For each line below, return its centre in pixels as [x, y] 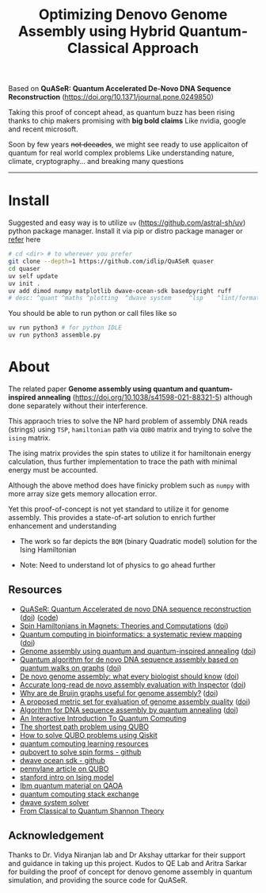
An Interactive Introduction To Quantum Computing [103, 718]
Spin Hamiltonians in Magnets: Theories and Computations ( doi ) [124, 625]
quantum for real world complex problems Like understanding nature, [122, 153]
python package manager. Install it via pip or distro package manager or [125, 231]
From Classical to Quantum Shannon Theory [92, 811]
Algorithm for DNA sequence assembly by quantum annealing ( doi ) [129, 709]
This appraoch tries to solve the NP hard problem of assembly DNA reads [128, 420]
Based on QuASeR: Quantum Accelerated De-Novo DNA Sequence [120, 89]
